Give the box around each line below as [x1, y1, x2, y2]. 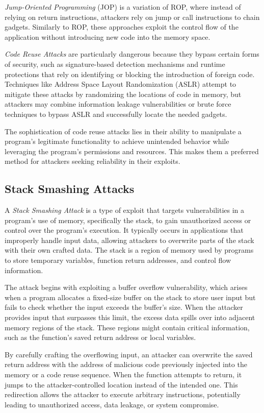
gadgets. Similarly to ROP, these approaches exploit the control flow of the [5, 21, 239, 32]
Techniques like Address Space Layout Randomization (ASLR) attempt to [5, 79, 236, 89]
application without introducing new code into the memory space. [5, 31, 210, 42]
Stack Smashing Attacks [5, 181, 135, 197]
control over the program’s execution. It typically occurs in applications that [5, 225, 244, 235]
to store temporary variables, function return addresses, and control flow [5, 255, 231, 265]
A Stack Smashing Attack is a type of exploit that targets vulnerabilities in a [5, 205, 245, 215]
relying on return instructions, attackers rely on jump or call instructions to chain [5, 11, 260, 22]
